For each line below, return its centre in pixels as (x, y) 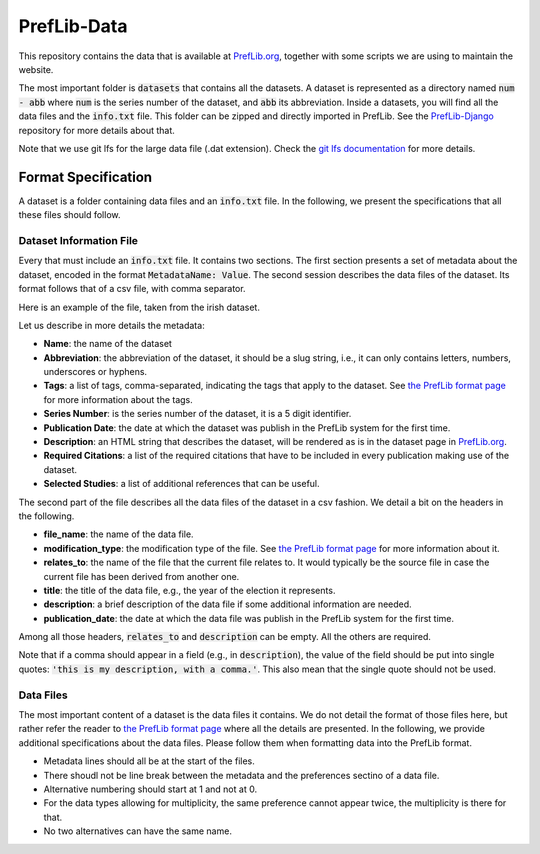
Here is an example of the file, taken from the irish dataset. (139, 307)
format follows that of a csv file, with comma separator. (132, 289)
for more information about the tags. (118, 399)
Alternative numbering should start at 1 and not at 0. (150, 789)
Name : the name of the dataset (107, 344)
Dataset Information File (78, 240)
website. (36, 69)
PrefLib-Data (73, 26)
